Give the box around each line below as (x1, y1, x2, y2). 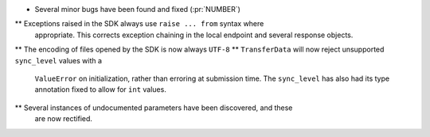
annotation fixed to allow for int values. (34, 85, 166, 94)
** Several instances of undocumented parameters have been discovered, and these (14, 103, 293, 112)
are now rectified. (34, 114, 93, 124)
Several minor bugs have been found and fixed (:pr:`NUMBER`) (34, 5, 240, 13)
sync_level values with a (14, 55, 103, 65)
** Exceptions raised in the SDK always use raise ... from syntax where (14, 19, 264, 29)
